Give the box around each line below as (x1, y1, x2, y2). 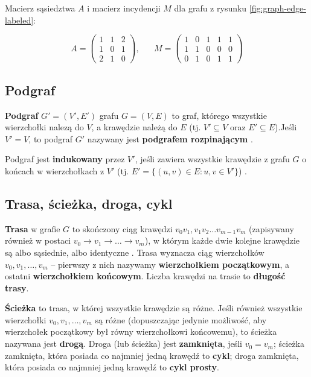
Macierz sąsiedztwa (5, 2, 75, 14)
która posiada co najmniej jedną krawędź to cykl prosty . (5, 361, 219, 373)
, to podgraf (28, 132, 73, 145)
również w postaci (5, 234, 71, 247)
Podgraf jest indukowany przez (5, 153, 125, 165)
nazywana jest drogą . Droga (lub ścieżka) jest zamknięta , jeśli (5, 337, 242, 350)
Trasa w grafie (5, 222, 60, 235)
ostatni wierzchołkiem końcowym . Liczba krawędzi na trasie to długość (5, 270, 286, 282)
